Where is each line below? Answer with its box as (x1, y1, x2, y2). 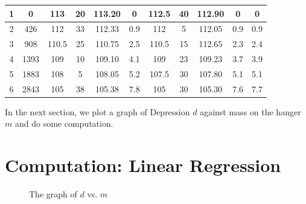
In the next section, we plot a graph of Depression (5, 105, 190, 118)
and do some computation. (14, 117, 113, 130)
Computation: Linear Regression (5, 153, 281, 177)
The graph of (29, 188, 77, 200)
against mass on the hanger (200, 105, 301, 118)
